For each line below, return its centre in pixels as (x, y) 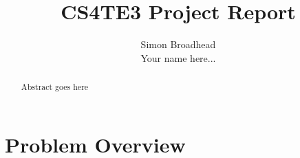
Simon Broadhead (178, 44)
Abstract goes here (55, 87)
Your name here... (178, 57)
